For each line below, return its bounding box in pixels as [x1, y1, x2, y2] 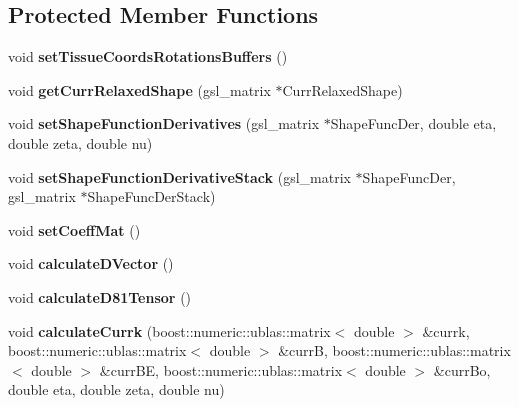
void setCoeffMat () [8, 219, 141, 240]
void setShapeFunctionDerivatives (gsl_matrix [8, 113, 320, 134]
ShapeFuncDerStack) [87, 186, 216, 207]
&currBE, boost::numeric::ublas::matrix [99, 359, 343, 380]
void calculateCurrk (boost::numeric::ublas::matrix [8, 320, 331, 341]
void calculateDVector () [8, 253, 174, 274]
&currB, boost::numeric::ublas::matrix [278, 340, 511, 361]
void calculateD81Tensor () [8, 286, 192, 307]
